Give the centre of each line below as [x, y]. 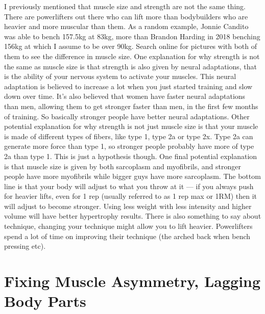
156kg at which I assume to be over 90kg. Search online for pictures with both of [131, 46]
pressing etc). [25, 246]
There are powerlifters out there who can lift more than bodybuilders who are [126, 16]
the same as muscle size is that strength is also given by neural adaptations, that [130, 66]
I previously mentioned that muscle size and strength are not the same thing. [125, 6]
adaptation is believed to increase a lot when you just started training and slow [128, 86]
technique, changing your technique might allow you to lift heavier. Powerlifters [128, 226]
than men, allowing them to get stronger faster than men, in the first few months [131, 106]
